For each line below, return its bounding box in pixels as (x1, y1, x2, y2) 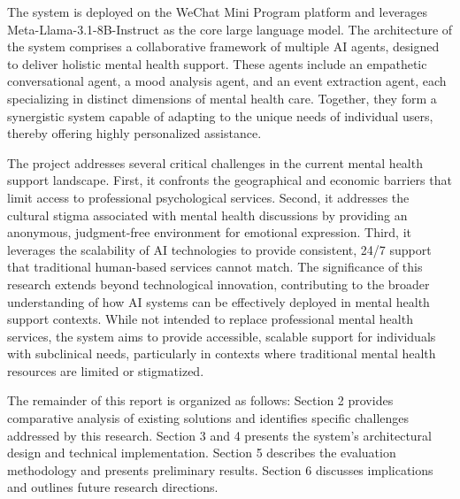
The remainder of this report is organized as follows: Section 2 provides (7, 391, 394, 410)
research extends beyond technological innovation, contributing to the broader (7, 274, 430, 293)
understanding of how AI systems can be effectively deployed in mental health (7, 292, 430, 311)
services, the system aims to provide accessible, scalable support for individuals (7, 326, 436, 345)
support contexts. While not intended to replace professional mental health (7, 310, 413, 328)
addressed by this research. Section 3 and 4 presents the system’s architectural (7, 426, 432, 444)
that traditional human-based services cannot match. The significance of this (7, 257, 423, 276)
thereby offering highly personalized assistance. (7, 124, 262, 142)
